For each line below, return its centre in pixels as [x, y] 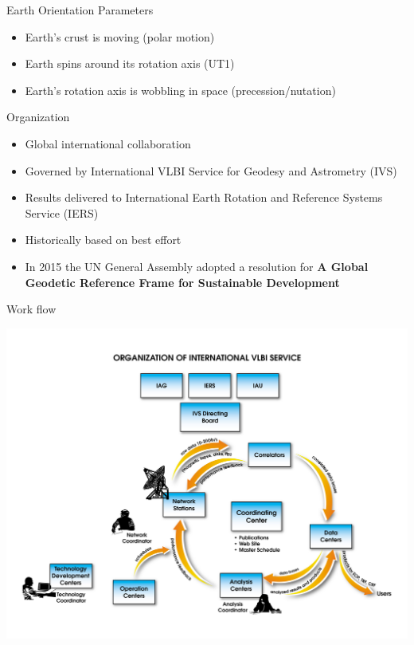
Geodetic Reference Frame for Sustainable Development [182, 282]
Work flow [31, 309]
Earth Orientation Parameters [80, 10]
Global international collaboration [108, 143]
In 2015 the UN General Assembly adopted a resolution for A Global [197, 266]
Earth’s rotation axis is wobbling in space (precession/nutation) [180, 90]
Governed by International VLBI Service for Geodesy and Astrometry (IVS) [211, 170]
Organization [38, 117]
